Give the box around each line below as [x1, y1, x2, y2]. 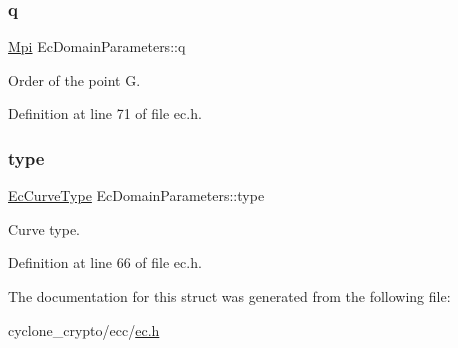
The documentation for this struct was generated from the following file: [8, 286, 451, 306]
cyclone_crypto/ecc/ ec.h [8, 319, 160, 340]
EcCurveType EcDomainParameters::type [8, 185, 265, 206]
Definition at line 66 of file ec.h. [8, 252, 202, 273]
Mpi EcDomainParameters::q [8, 36, 186, 57]
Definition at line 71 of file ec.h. [8, 103, 202, 124]
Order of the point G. [8, 69, 141, 90]
